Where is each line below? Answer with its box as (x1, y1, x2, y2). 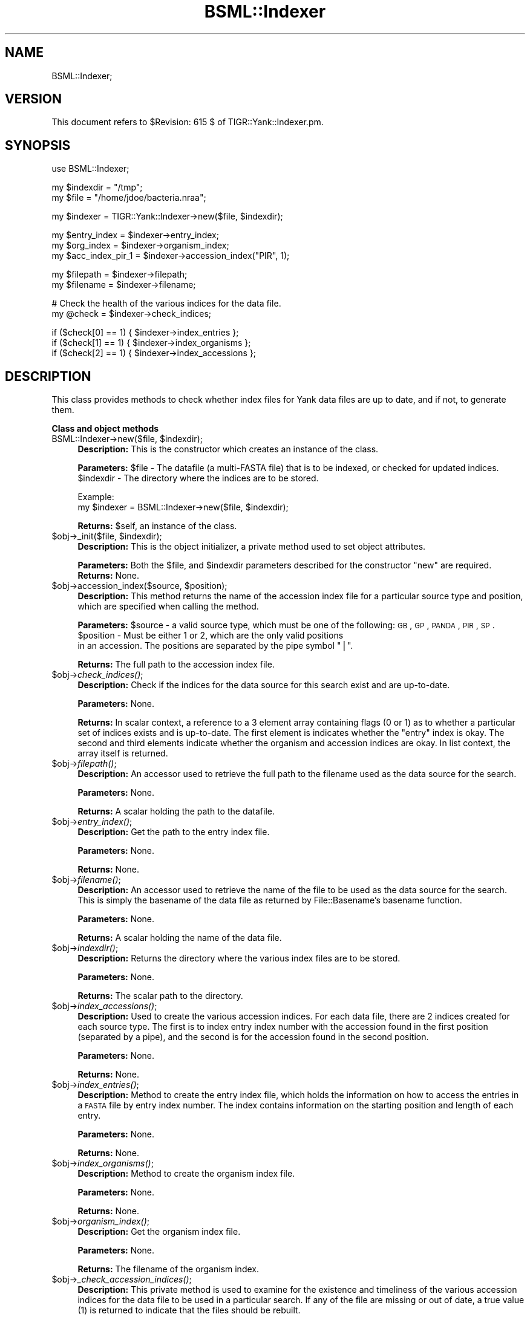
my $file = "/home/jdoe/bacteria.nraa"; (51, 192, 206, 203)
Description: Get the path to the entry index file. (77, 827, 270, 837)
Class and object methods (51, 423, 159, 434)
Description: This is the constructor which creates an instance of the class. (77, 444, 379, 455)
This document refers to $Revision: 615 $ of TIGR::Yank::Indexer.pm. (51, 117, 324, 128)
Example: (77, 492, 114, 502)
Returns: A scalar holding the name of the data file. (77, 932, 282, 943)
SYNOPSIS (5, 137, 71, 153)
